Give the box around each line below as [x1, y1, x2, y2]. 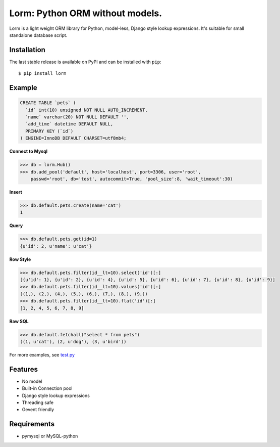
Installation [9, 46, 45, 54]
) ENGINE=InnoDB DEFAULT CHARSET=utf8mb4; [20, 136, 127, 141]
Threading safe [22, 399, 54, 406]
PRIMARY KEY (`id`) [25, 128, 74, 134]
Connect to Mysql [9, 148, 48, 154]
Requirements [9, 420, 55, 428]
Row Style [9, 256, 31, 262]
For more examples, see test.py [9, 351, 75, 357]
